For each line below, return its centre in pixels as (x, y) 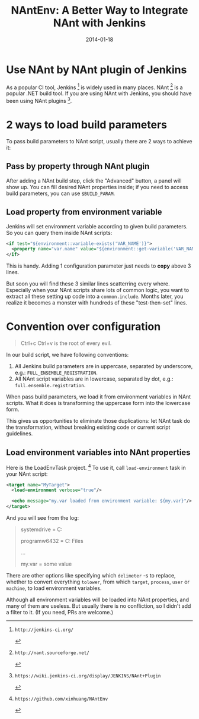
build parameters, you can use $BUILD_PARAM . (61, 193)
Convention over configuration (84, 327)
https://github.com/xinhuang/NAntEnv (61, 699)
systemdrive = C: (41, 529)
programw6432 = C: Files (52, 541)
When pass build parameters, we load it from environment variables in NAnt (99, 397)
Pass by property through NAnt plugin (78, 166)
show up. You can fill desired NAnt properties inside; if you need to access (97, 187)
